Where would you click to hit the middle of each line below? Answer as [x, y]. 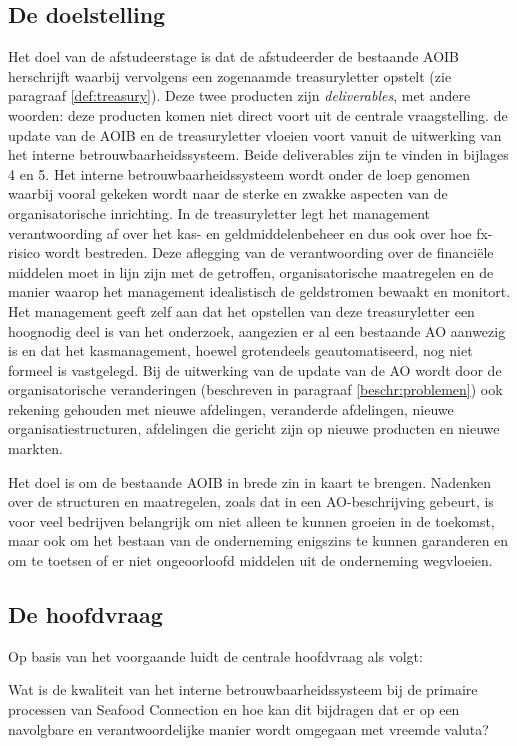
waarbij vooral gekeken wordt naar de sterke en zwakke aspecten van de [228, 193]
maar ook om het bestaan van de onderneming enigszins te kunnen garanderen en [258, 540]
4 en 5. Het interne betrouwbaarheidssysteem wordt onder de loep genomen [239, 173]
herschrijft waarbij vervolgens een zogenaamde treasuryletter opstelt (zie [230, 75]
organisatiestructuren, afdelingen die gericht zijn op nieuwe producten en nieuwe [254, 428]
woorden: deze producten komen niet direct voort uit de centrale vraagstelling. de [258, 114]
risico [24, 252]
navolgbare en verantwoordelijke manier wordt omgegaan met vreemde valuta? [248, 728]
